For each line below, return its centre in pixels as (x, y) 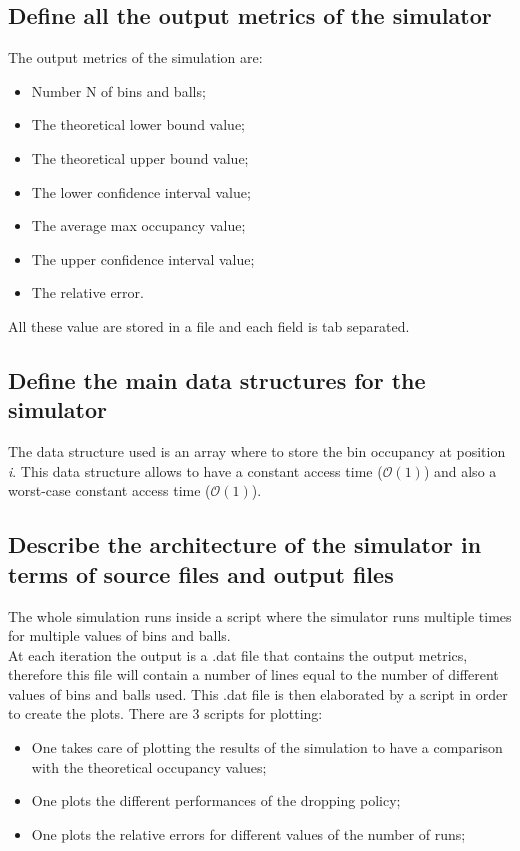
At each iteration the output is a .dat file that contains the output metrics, (238, 654)
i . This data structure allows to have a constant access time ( (195, 470)
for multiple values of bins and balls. (119, 635)
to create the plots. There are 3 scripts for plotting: (165, 713)
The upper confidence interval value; (143, 258)
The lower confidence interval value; (141, 191)
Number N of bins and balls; (118, 90)
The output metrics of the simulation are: (135, 57)
